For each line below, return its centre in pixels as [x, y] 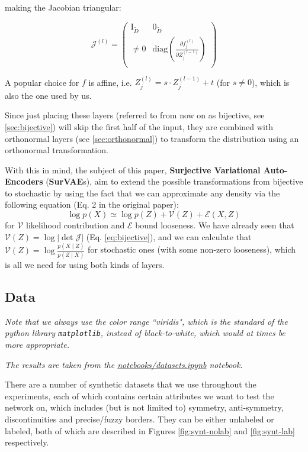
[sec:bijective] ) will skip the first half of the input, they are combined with [139, 126]
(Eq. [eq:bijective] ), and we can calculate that [169, 236]
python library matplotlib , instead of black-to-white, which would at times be [145, 333]
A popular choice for [42, 82]
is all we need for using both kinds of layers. [85, 264]
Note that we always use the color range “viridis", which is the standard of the [146, 321]
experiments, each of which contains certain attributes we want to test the [139, 395]
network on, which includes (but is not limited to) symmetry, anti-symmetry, [144, 407]
